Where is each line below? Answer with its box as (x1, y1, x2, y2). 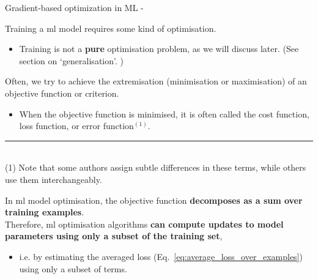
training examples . (5, 206, 84, 218)
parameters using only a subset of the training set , (5, 229, 223, 242)
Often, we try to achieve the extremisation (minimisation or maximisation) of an (5, 75, 307, 87)
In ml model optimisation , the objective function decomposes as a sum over (5, 193, 303, 206)
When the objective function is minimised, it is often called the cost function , (19, 107, 309, 120)
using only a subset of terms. (19, 262, 127, 275)
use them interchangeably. (5, 173, 102, 185)
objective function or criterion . (5, 86, 119, 99)
